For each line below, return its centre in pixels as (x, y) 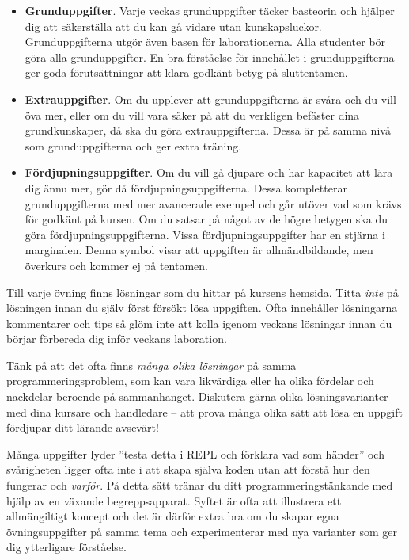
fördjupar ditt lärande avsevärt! (83, 427)
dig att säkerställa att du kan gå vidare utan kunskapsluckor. (173, 26)
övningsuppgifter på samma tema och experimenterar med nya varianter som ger (202, 531)
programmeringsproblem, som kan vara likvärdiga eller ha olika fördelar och (190, 381)
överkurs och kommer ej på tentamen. (116, 265)
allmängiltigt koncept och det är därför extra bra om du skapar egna (173, 516)
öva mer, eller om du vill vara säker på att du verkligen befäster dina (192, 114)
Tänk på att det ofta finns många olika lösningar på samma (151, 365)
